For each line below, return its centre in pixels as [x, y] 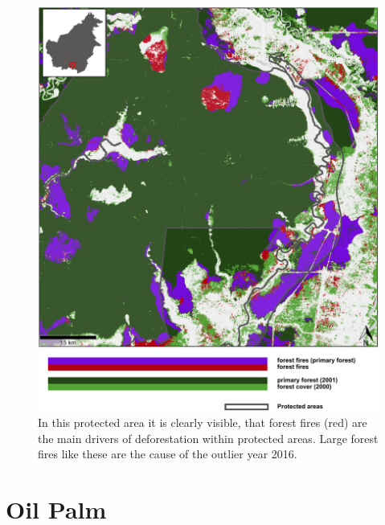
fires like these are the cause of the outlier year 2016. [168, 454]
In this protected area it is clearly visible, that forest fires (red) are [203, 422]
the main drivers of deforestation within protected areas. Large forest [208, 438]
